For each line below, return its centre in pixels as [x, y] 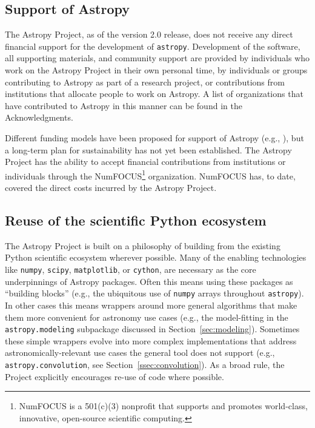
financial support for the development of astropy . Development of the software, [153, 46]
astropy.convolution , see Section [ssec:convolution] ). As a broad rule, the [145, 364]
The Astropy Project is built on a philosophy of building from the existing [143, 245]
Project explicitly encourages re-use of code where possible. [114, 376]
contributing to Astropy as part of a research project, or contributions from [145, 82]
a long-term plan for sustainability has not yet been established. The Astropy [148, 149]
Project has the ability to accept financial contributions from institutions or [145, 162]
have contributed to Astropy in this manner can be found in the [124, 105]
